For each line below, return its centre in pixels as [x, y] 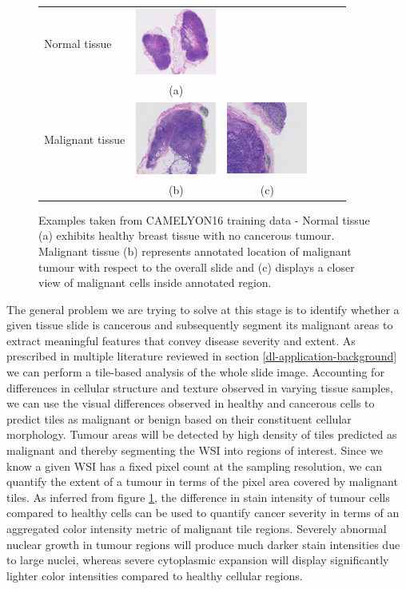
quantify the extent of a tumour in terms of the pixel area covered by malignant [202, 482]
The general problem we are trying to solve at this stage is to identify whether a [203, 309]
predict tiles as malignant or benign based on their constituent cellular [179, 418]
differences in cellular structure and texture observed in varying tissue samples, [200, 387]
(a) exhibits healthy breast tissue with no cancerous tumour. [187, 235]
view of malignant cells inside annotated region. [155, 283]
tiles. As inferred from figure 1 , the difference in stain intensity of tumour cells [198, 497]
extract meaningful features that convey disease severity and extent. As [181, 340]
